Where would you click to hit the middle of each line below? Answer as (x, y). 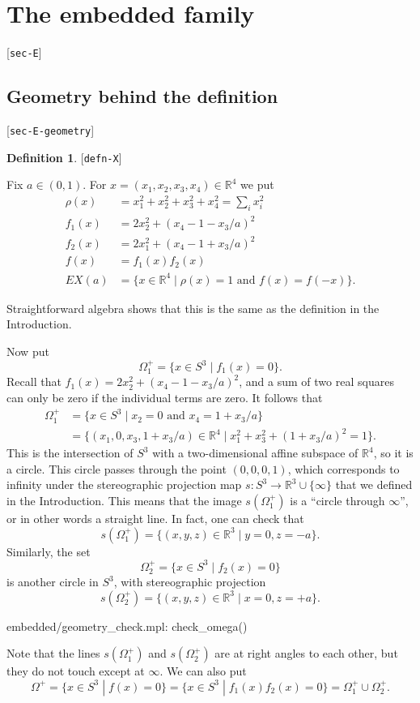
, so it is (393, 453)
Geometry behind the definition (142, 96)
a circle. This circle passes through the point (117, 468)
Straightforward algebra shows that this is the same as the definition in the (193, 308)
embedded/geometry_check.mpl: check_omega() (127, 626)
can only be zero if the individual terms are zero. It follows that (165, 398)
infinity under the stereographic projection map (124, 484)
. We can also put (203, 671)
